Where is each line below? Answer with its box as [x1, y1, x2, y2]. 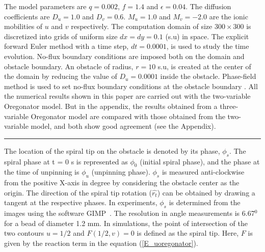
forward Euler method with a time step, [4, 41, 129, 51]
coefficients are [4, 11, 50, 21]
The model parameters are [4, 1, 87, 11]
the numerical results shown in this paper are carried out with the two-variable [4, 91, 251, 101]
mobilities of [4, 21, 43, 32]
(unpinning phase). [91, 166, 150, 177]
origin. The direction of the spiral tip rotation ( [4, 187, 152, 198]
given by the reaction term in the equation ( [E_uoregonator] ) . [4, 237, 198, 248]
